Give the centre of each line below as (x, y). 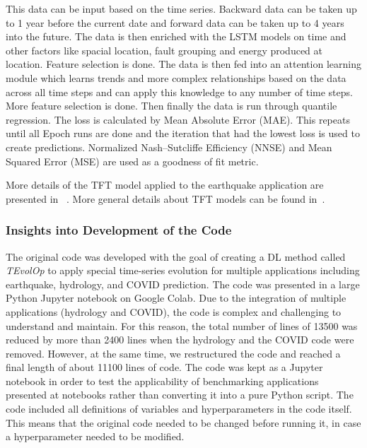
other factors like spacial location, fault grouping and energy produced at (164, 50)
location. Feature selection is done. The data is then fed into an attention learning (183, 64)
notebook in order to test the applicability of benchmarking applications (162, 381)
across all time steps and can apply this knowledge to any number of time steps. (179, 92)
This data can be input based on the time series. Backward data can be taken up (181, 8)
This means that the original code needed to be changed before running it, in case (183, 422)
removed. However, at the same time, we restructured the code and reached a (173, 353)
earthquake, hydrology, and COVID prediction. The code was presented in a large (183, 284)
